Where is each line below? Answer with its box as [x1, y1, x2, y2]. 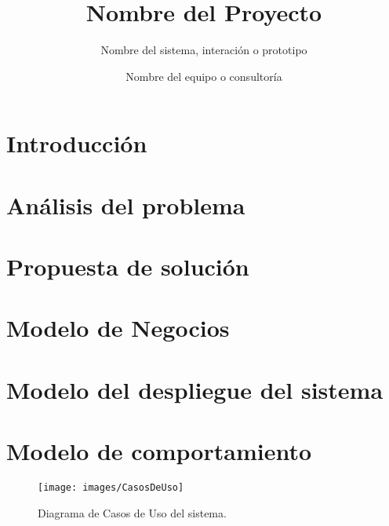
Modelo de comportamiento [6, 435, 312, 467]
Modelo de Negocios [6, 312, 230, 344]
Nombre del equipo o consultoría [125, 68, 282, 84]
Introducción [6, 127, 147, 159]
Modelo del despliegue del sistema [6, 373, 384, 405]
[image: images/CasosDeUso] [38, 482, 184, 494]
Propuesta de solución [6, 250, 249, 283]
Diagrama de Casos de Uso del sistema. [38, 504, 227, 521]
